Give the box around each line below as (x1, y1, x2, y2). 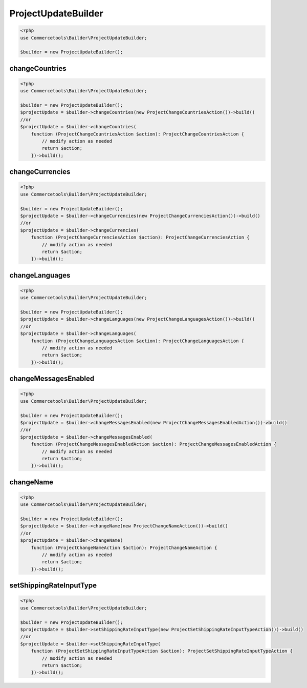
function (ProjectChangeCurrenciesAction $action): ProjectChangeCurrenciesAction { (31, 234, 250, 241)
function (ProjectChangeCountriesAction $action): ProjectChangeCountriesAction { (31, 131, 245, 137)
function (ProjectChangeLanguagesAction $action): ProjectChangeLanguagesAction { (31, 338, 245, 344)
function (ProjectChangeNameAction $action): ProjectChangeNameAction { (31, 544, 217, 551)
